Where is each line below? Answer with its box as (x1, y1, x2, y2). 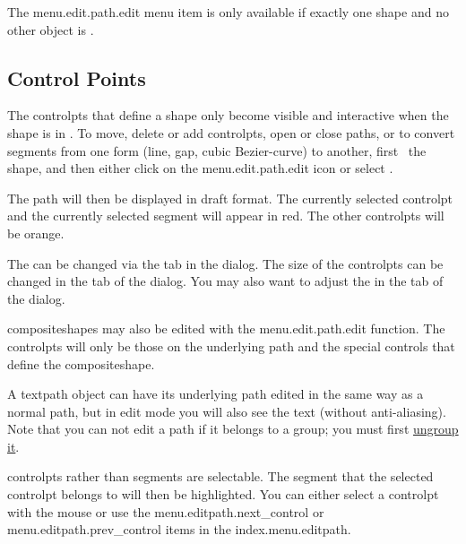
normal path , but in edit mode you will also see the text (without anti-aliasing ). (7, 402, 446, 420)
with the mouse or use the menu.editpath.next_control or (7, 502, 324, 521)
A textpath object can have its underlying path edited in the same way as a (7, 384, 424, 403)
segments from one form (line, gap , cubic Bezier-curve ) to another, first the (7, 141, 427, 160)
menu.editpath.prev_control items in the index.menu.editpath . (7, 520, 351, 539)
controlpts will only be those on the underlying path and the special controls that (7, 336, 455, 355)
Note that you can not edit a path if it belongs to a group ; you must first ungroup (7, 419, 459, 438)
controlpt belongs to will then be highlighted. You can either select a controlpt (7, 485, 439, 504)
